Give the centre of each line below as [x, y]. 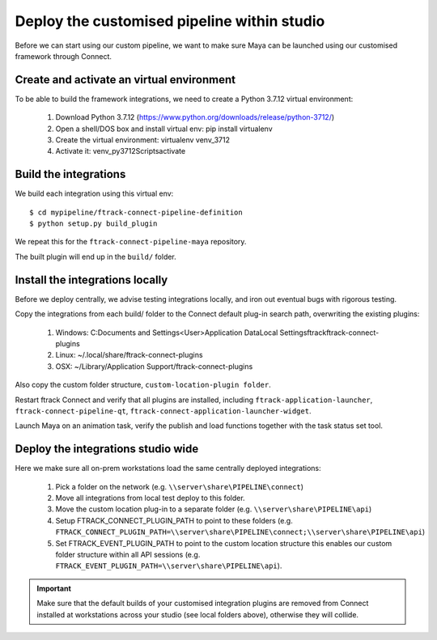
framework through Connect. [64, 56]
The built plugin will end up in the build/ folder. [96, 256]
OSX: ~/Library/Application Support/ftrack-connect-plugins [154, 366]
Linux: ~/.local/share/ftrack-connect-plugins [129, 355]
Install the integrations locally [91, 280]
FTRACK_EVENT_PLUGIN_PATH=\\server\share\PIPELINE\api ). [169, 566]
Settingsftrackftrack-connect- [329, 333]
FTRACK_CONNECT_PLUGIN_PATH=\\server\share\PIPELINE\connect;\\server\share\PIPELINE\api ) [240, 532]
